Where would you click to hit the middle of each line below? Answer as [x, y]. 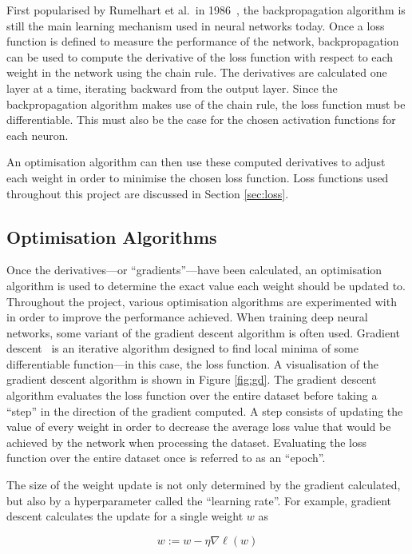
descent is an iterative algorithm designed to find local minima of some [182, 348]
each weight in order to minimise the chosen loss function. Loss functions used [198, 177]
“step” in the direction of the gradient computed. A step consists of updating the [205, 411]
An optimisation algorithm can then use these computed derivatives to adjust [196, 162]
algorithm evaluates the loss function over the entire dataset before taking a [192, 395]
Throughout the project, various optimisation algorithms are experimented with [202, 301]
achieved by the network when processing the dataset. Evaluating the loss [186, 442]
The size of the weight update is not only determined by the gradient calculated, [204, 485]
